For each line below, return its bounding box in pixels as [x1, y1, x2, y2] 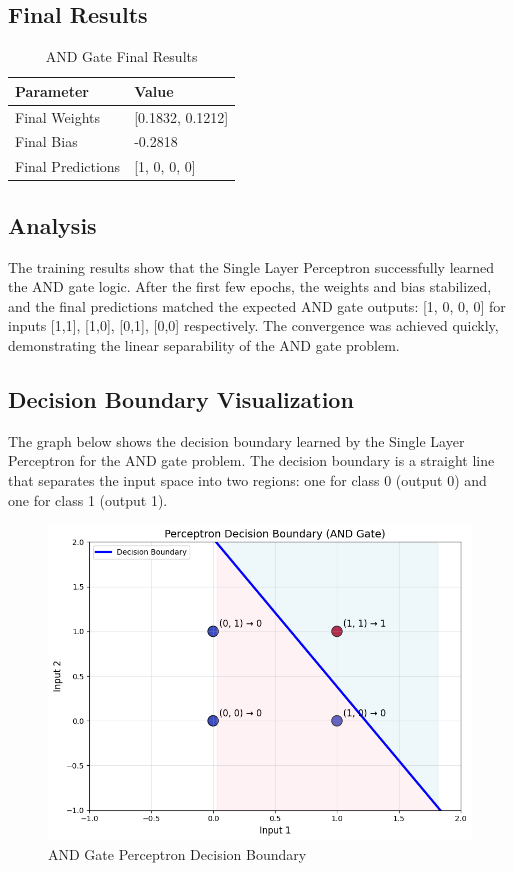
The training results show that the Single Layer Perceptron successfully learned [8, 256, 495, 277]
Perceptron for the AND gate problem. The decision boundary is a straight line [8, 450, 495, 471]
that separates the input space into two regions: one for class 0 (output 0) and [8, 469, 487, 490]
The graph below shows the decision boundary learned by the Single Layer [8, 430, 465, 451]
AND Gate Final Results [45, 46, 198, 67]
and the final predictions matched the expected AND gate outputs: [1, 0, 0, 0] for [8, 295, 506, 316]
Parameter [15, 80, 89, 101]
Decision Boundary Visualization [8, 383, 354, 414]
